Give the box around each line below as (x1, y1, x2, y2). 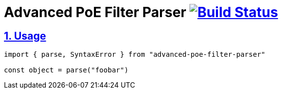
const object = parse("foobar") (4, 66, 128, 74)
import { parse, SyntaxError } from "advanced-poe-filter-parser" (4, 50, 266, 59)
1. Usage (4, 29, 46, 42)
